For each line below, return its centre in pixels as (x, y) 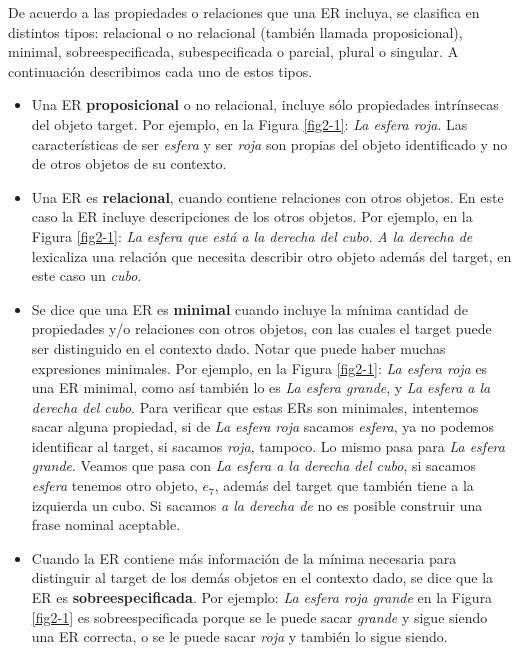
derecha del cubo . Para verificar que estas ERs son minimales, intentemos (255, 406)
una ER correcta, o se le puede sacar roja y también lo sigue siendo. (239, 636)
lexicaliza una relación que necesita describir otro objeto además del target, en (271, 255)
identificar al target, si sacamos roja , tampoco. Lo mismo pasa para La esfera (268, 445)
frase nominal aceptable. (106, 524)
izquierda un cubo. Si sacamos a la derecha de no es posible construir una (257, 504)
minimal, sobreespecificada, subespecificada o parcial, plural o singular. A (233, 51)
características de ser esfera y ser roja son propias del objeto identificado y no (269, 143)
